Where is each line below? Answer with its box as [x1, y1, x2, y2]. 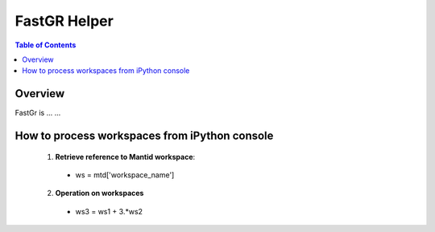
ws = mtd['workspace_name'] [75, 170, 175, 180]
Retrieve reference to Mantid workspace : [55, 152, 196, 161]
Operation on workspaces [55, 189, 144, 198]
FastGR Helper [14, 12, 114, 30]
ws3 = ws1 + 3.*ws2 [75, 206, 143, 216]
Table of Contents [14, 40, 77, 50]
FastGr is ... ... [14, 108, 61, 118]
